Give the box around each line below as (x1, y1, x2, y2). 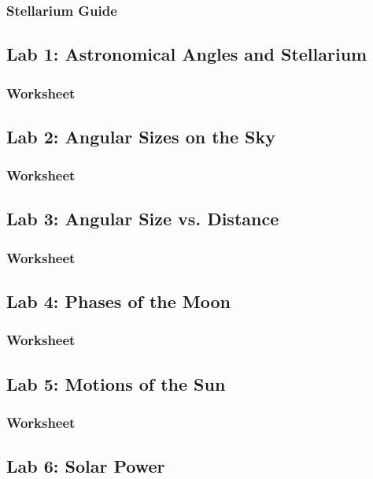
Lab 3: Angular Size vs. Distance (6, 206, 279, 231)
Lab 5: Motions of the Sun (6, 371, 226, 395)
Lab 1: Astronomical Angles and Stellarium (6, 42, 367, 66)
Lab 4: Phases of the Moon (6, 289, 231, 314)
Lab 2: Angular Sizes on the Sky (6, 124, 276, 148)
